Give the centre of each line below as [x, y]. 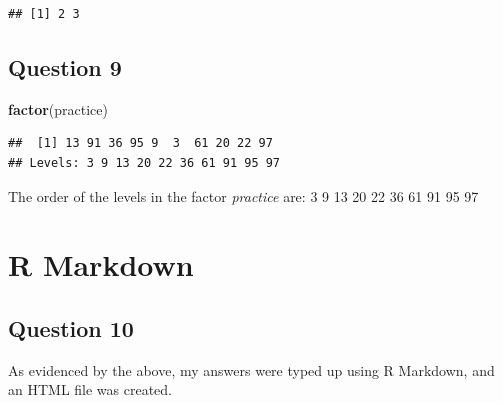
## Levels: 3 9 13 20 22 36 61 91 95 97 [144, 162]
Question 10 [71, 327]
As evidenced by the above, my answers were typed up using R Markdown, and [251, 369]
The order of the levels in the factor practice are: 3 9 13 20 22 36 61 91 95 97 [243, 195]
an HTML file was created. [90, 389]
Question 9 [65, 66]
